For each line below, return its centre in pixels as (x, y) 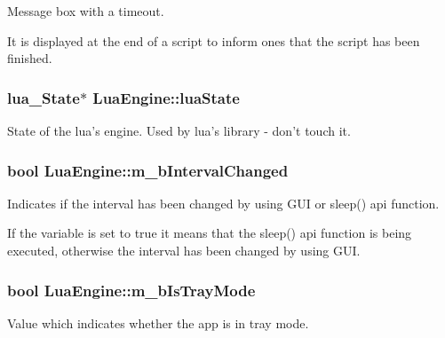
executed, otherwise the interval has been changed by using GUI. (184, 250)
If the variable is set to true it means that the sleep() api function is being (210, 233)
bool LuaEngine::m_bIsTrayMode (131, 290)
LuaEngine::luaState (166, 97)
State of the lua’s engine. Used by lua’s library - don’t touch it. (179, 130)
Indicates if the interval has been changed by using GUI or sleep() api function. (223, 203)
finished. (30, 58)
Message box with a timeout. (86, 11)
